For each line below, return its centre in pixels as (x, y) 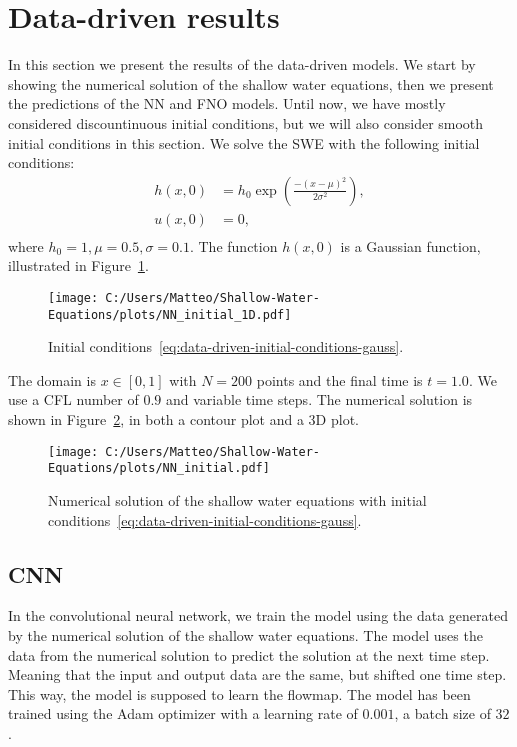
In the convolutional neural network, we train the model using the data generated (258, 615)
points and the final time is (339, 379)
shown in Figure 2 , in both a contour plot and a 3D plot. (183, 419)
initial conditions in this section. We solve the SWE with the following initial (244, 142)
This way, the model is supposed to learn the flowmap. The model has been (239, 693)
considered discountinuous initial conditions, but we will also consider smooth (246, 122)
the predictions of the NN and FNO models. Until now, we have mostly (227, 103)
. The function (233, 245)
